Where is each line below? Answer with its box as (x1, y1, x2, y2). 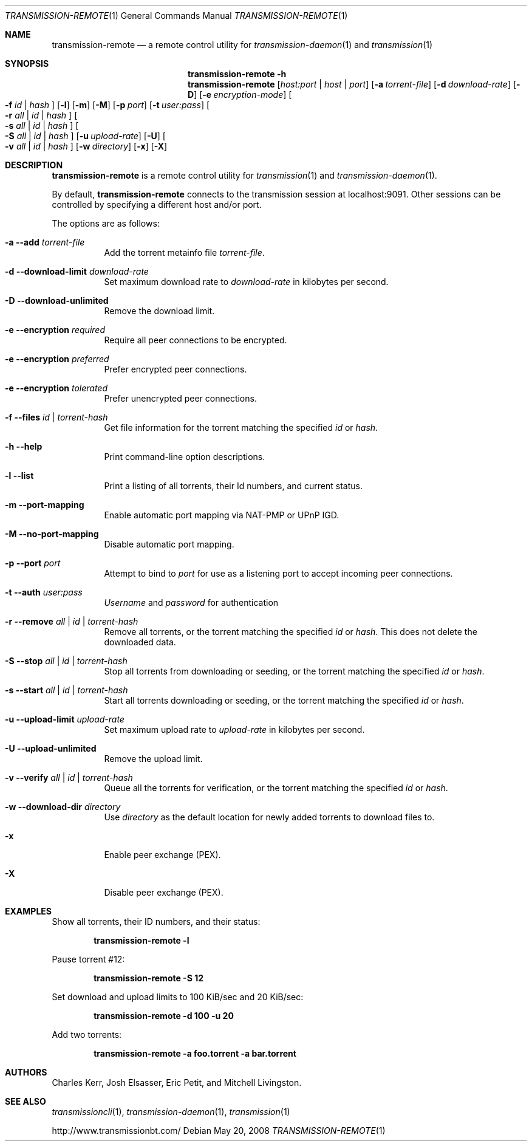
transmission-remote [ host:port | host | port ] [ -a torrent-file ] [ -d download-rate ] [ (188, 79, 517, 89)
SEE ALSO (5, 1096, 46, 1107)
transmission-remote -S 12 (94, 973, 203, 983)
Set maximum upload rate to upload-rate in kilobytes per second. (104, 724, 365, 735)
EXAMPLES (5, 906, 52, 916)
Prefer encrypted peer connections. (104, 364, 247, 374)
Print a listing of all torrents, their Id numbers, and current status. (104, 481, 363, 491)
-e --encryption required (5, 324, 105, 335)
